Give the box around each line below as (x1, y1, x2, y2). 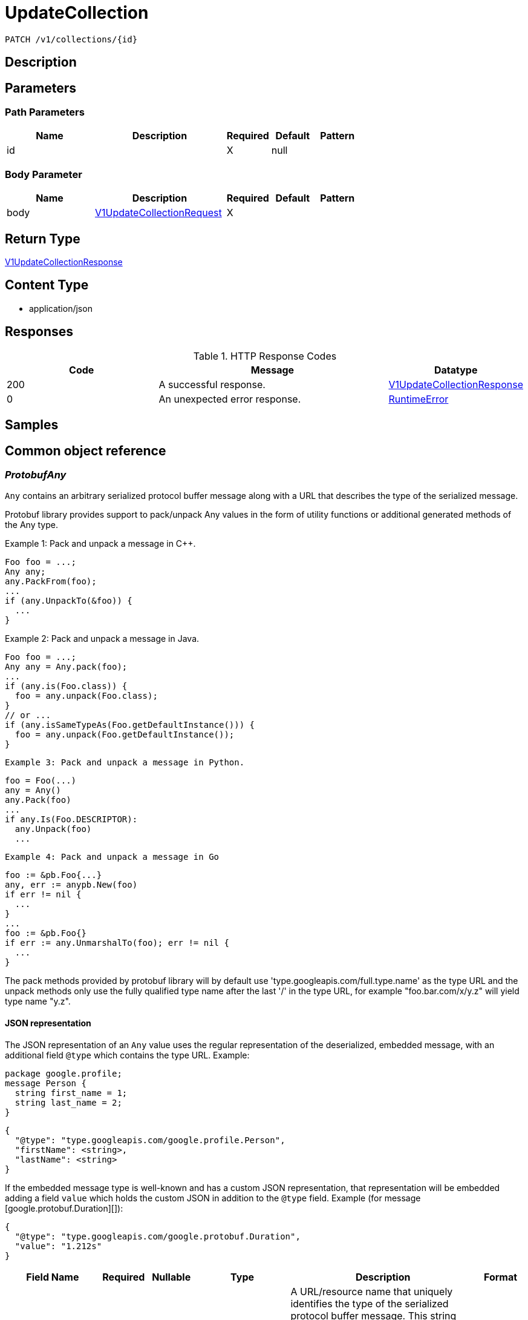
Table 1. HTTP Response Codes (193, 349, 337, 362)
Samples (5, 417, 59, 433)
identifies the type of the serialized (290, 1297, 449, 1310)
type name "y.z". (5, 996, 71, 1007)
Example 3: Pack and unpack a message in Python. (5, 757, 245, 768)
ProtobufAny (5, 468, 67, 481)
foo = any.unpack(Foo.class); (15, 691, 158, 701)
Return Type (5, 231, 80, 246)
